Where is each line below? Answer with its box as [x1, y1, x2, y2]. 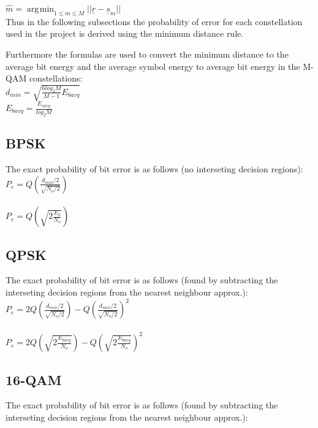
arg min [26, 5, 55, 13]
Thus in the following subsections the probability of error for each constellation [6, 15, 303, 28]
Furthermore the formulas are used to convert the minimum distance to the [6, 47, 289, 60]
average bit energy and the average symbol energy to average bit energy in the [6, 59, 300, 72]
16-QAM [6, 370, 62, 389]
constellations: [29, 72, 83, 85]
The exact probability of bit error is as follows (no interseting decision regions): [6, 162, 303, 175]
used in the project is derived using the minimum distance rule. [6, 27, 244, 40]
